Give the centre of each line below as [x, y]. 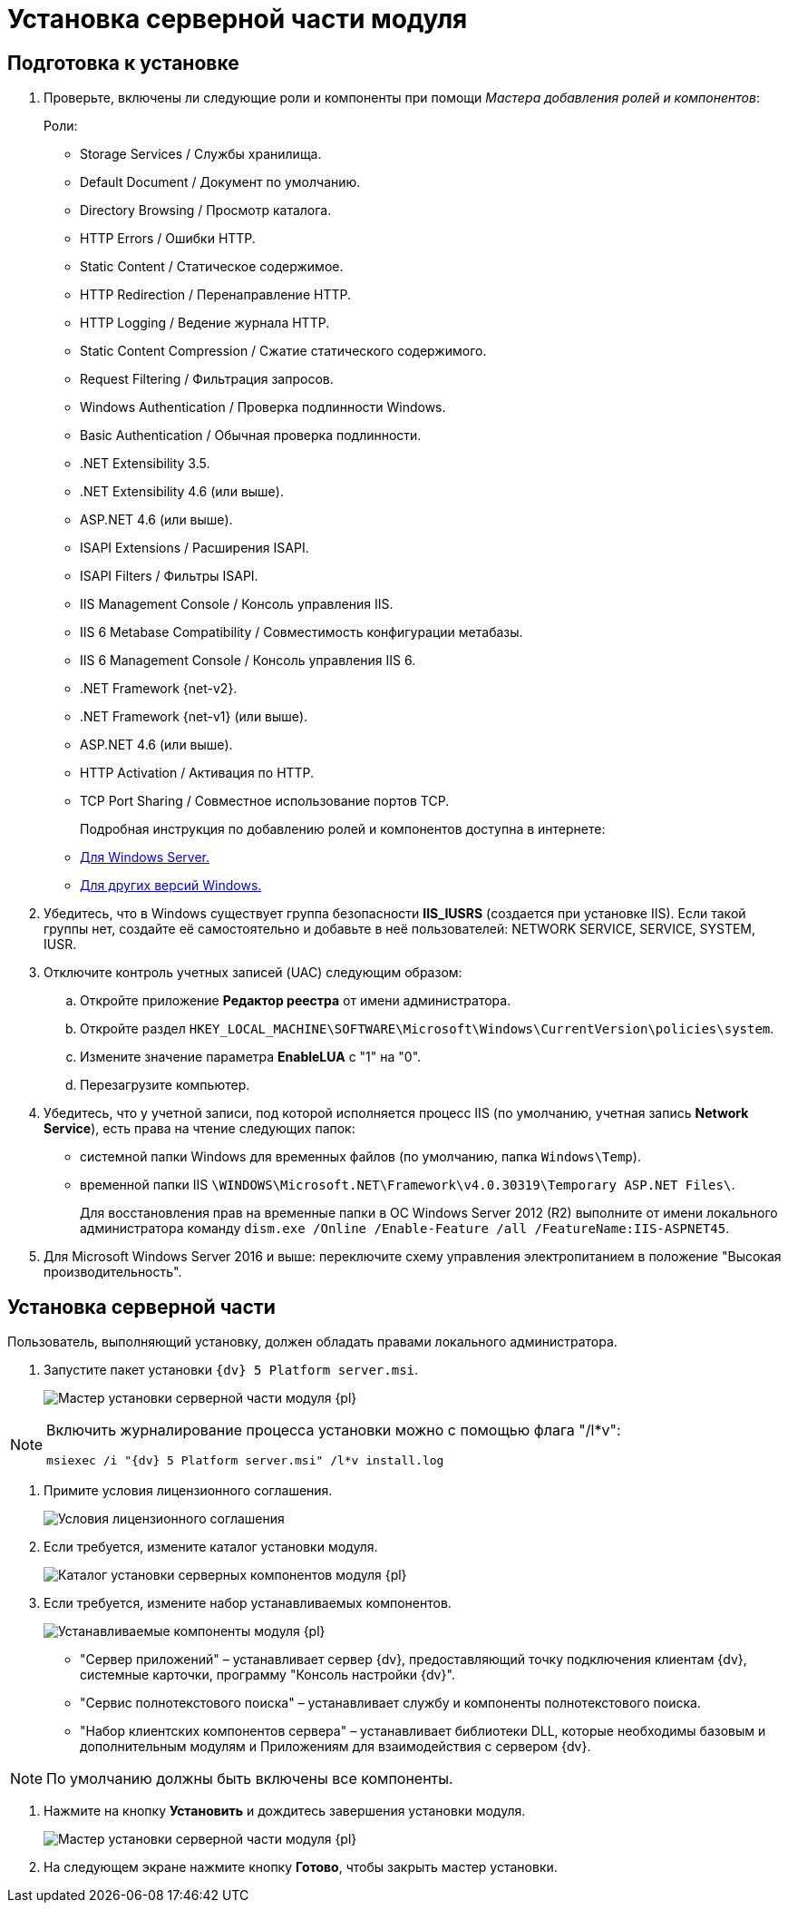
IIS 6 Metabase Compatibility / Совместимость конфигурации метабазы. [302, 632]
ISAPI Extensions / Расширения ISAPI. [195, 548]
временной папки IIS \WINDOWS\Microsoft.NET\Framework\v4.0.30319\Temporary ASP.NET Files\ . [408, 1185]
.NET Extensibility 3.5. [145, 464]
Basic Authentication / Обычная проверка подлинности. [251, 436]
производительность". [113, 1272]
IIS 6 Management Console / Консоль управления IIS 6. [248, 661]
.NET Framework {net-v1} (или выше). [194, 717]
